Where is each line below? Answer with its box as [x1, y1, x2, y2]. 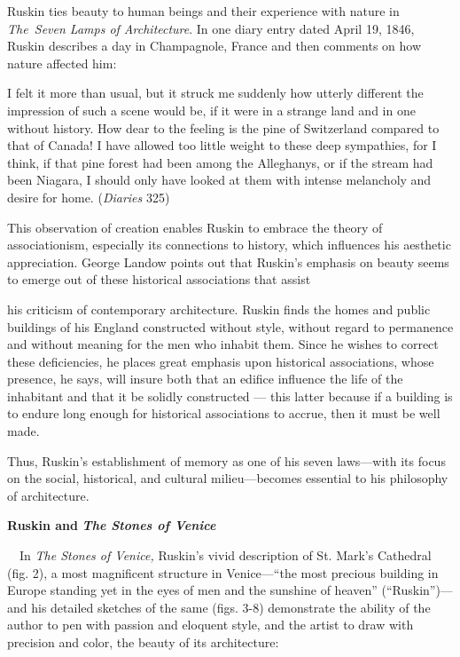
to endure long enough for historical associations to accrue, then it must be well [7, 404, 441, 423]
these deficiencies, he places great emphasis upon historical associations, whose [7, 352, 434, 370]
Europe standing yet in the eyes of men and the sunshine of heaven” [7, 581, 378, 599]
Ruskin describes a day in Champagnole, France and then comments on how [7, 36, 422, 55]
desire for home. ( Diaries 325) [7, 187, 170, 206]
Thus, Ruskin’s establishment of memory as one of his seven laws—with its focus [7, 451, 446, 470]
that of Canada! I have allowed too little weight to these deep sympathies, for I [7, 136, 437, 154]
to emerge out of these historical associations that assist [7, 270, 311, 289]
